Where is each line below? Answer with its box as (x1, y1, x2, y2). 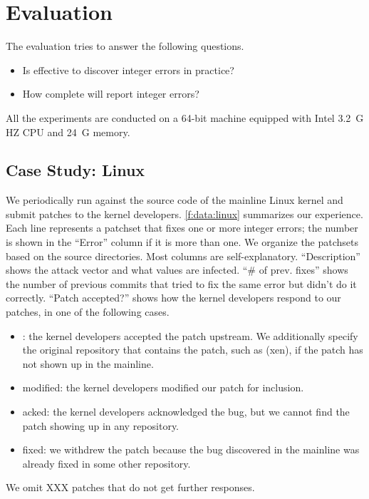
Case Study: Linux (6, 159, 145, 181)
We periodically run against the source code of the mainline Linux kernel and (6, 192, 343, 207)
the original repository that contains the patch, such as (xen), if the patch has (22, 342, 363, 357)
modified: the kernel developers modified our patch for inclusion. (22, 380, 304, 395)
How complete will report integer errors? (22, 86, 199, 101)
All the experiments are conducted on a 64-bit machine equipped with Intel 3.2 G (6, 110, 364, 125)
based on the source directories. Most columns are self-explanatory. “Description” (6, 248, 360, 263)
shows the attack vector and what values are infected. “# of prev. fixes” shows (6, 262, 348, 277)
